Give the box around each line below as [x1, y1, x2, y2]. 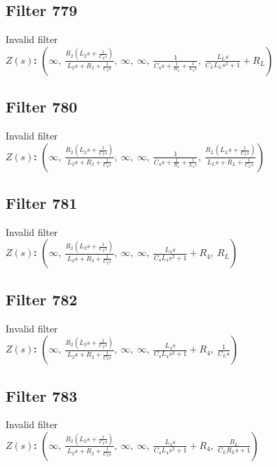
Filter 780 [6, 96, 78, 117]
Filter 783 [6, 384, 78, 406]
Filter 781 [6, 192, 78, 213]
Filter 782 [6, 288, 78, 309]
